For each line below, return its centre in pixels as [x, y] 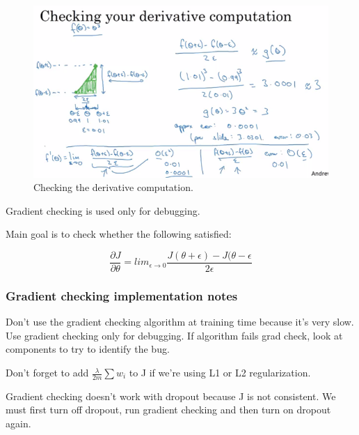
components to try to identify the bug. [88, 349]
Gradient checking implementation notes [122, 295]
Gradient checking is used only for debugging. [103, 210]
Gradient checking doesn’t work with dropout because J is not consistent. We [171, 396]
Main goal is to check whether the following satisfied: [119, 234]
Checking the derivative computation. [113, 187]
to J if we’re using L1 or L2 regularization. [220, 373]
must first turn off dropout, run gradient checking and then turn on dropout [168, 410]
